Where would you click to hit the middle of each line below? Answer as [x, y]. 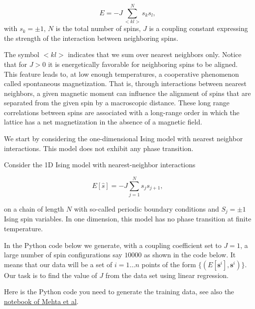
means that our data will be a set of [58, 264]
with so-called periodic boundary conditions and [146, 208]
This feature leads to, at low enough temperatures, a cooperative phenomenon [122, 74]
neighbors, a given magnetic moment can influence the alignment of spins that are [127, 93]
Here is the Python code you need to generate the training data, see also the [119, 292]
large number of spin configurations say [63, 255]
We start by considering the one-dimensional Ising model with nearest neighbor [123, 139]
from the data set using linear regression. [167, 275]
